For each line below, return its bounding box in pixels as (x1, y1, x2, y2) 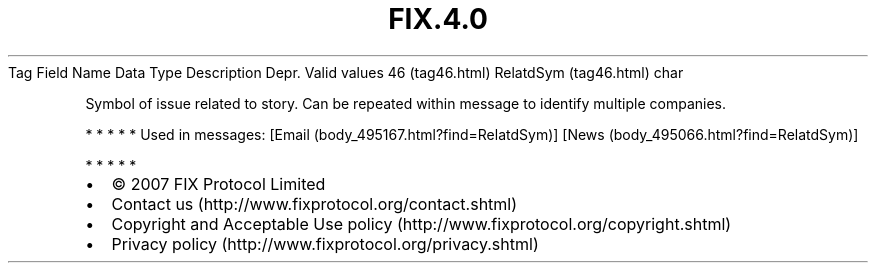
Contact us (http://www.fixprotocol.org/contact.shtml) (111, 193, 518, 214)
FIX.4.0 (388, 2, 488, 36)
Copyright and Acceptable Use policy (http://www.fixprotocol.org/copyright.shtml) (111, 213, 732, 234)
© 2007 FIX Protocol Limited (111, 173, 326, 194)
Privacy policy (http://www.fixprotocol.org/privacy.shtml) (111, 233, 539, 254)
